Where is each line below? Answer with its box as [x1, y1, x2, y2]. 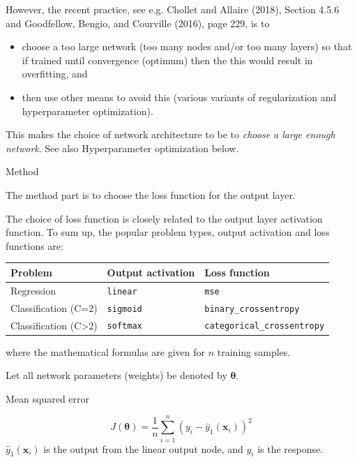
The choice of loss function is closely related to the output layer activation [6, 211, 323, 225]
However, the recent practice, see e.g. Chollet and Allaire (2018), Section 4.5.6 [6, 2, 340, 16]
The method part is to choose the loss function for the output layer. [6, 187, 296, 202]
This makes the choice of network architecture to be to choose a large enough [6, 127, 335, 142]
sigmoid [107, 304, 142, 314]
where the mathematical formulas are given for [6, 344, 206, 359]
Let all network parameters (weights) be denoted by [6, 368, 227, 382]
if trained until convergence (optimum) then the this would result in [22, 52, 313, 67]
